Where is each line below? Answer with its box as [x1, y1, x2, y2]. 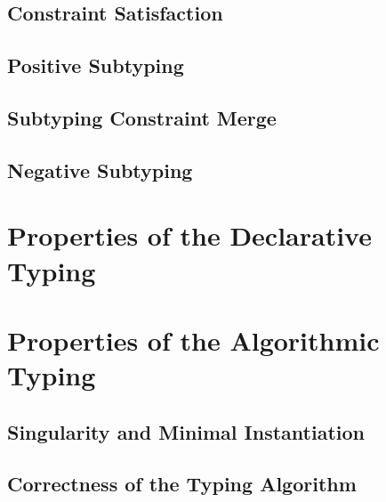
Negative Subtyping [7, 156, 193, 183]
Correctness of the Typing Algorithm [7, 470, 357, 498]
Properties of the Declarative [7, 217, 372, 254]
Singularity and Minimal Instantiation [7, 417, 365, 445]
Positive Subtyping [7, 52, 184, 79]
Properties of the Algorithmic [7, 321, 380, 358]
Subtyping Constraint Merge [7, 103, 277, 131]
